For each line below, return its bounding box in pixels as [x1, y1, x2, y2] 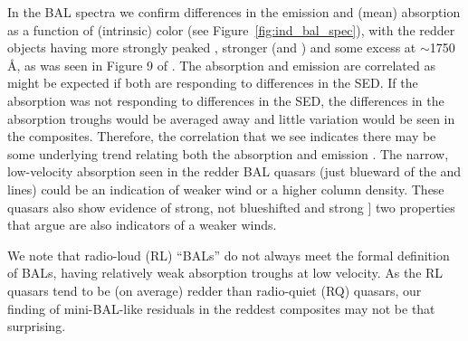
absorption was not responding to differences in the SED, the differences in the [7, 90, 444, 109]
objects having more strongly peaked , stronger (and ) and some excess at [7, 38, 416, 57]
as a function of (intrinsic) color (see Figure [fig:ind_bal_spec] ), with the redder [7, 20, 455, 39]
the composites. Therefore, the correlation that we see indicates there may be [7, 127, 436, 146]
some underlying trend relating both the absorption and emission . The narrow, [7, 144, 449, 163]
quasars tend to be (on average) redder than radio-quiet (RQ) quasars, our [7, 280, 422, 299]
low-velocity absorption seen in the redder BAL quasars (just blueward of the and [7, 162, 462, 181]
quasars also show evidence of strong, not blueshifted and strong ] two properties [7, 197, 455, 216]
